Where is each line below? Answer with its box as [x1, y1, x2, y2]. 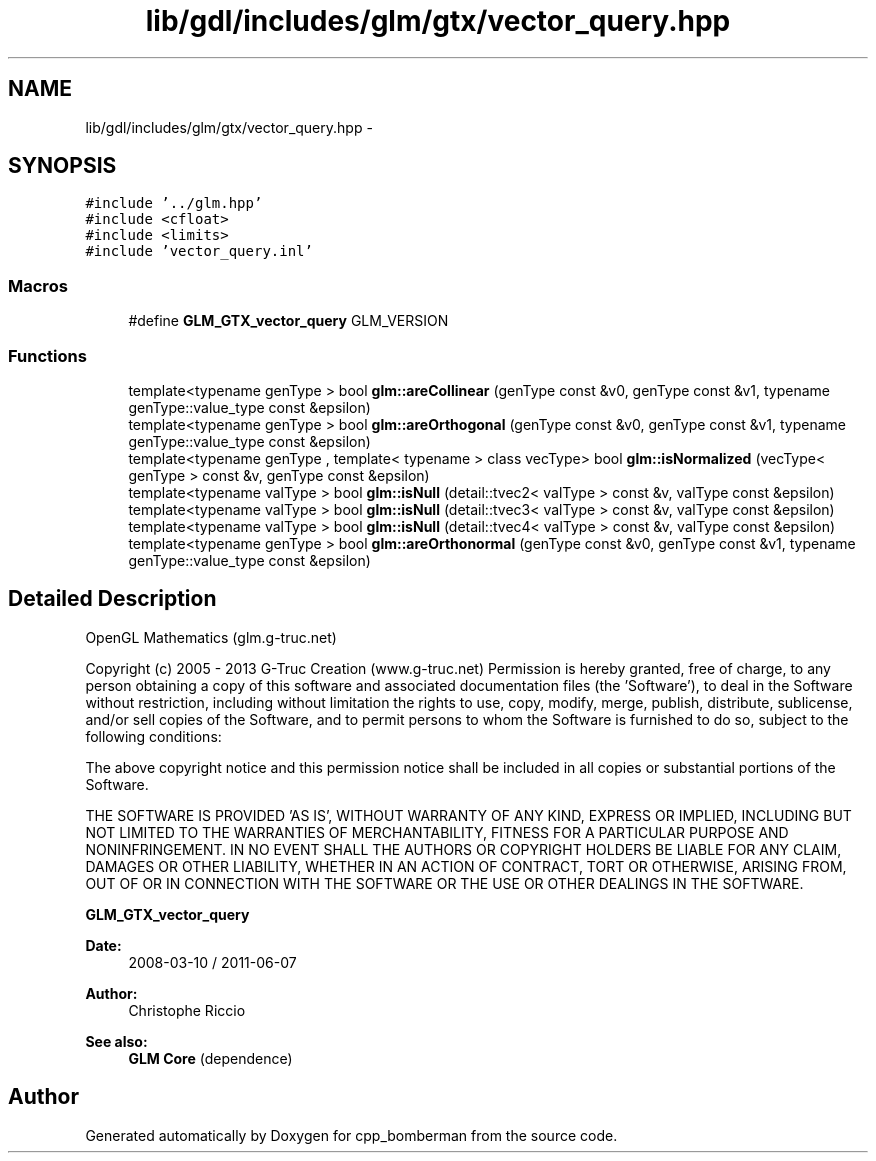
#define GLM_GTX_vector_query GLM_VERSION [128, 312, 449, 330]
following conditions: [85, 727, 222, 745]
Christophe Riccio [128, 1001, 246, 1019]
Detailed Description [8, 586, 217, 612]
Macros [8, 275, 68, 296]
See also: [85, 1032, 148, 1050]
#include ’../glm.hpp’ [85, 195, 263, 212]
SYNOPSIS [8, 153, 117, 179]
